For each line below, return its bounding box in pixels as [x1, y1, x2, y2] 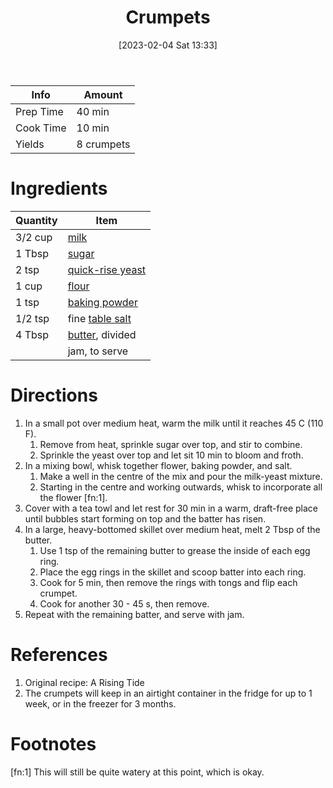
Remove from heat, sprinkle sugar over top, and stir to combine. [39, 438, 303, 450]
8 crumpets [76, 137, 131, 151]
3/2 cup [15, 230, 53, 244]
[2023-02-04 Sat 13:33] [118, 39, 218, 51]
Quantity [15, 213, 58, 227]
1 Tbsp [15, 246, 50, 260]
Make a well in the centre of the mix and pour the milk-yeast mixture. [39, 470, 323, 482]
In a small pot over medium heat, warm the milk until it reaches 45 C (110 [24, 417, 324, 429]
